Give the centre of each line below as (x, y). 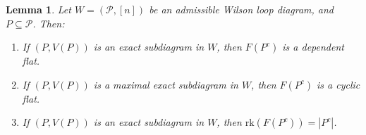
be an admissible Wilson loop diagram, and (242, 9)
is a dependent (313, 47)
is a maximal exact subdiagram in (166, 84)
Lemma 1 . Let (38, 9)
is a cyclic (338, 84)
